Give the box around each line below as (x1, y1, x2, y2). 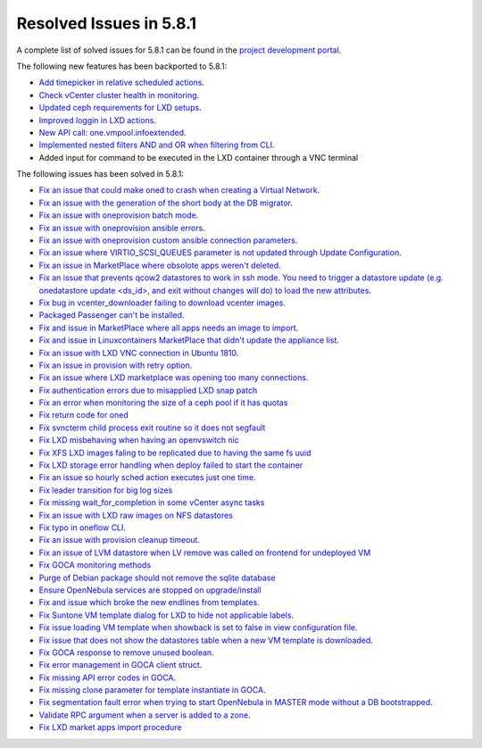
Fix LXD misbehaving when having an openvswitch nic (38, 435, 240, 445)
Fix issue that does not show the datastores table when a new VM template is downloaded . (38, 635, 374, 645)
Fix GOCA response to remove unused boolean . (38, 647, 214, 658)
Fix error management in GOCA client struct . (38, 660, 203, 670)
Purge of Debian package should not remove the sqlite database (38, 572, 276, 583)
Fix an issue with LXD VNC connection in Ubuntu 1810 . (38, 347, 239, 358)
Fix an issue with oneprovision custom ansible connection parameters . (38, 235, 298, 245)
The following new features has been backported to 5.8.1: (16, 61, 228, 71)
